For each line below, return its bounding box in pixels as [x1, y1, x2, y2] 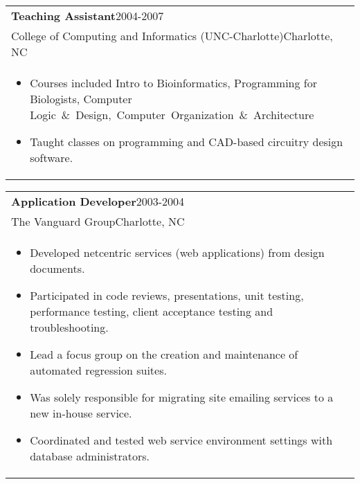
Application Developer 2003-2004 [11, 193, 185, 209]
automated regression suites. [30, 362, 167, 378]
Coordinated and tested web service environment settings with [30, 432, 333, 448]
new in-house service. [30, 405, 132, 421]
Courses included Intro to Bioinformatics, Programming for [30, 75, 317, 91]
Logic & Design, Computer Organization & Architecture [30, 107, 314, 123]
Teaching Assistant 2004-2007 [11, 8, 164, 24]
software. [30, 150, 73, 165]
